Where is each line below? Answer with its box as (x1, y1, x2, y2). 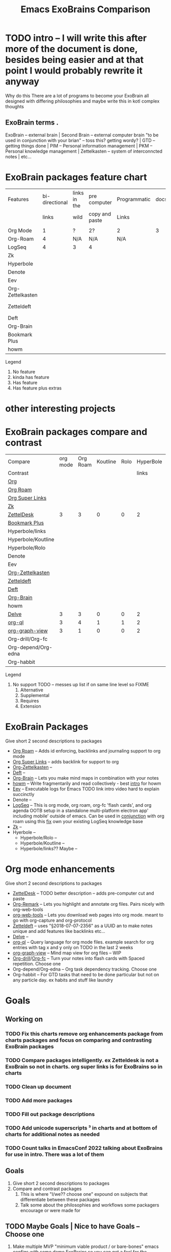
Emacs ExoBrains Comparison (20, 4, 151, 15)
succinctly (12, 791, 35, 797)
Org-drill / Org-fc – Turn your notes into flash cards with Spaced (12, 955, 145, 961)
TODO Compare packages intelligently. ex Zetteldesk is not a (5, 1057, 159, 1064)
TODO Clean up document (5, 1084, 71, 1091)
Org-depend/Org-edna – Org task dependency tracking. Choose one (12, 966, 157, 972)
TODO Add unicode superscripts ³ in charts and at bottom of (5, 1124, 158, 1131)
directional (42, 199, 68, 206)
